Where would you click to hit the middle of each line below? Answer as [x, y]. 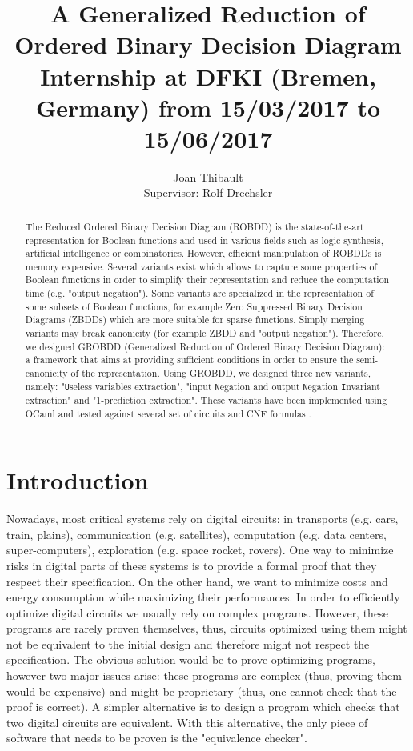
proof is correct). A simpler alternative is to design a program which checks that [203, 707]
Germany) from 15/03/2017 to [208, 107]
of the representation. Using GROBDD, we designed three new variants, [221, 373]
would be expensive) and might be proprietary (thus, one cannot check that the [202, 691]
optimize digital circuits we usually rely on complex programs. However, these [197, 612]
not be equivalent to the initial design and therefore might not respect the [188, 643]
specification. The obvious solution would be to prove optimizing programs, [191, 659]
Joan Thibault [208, 176]
